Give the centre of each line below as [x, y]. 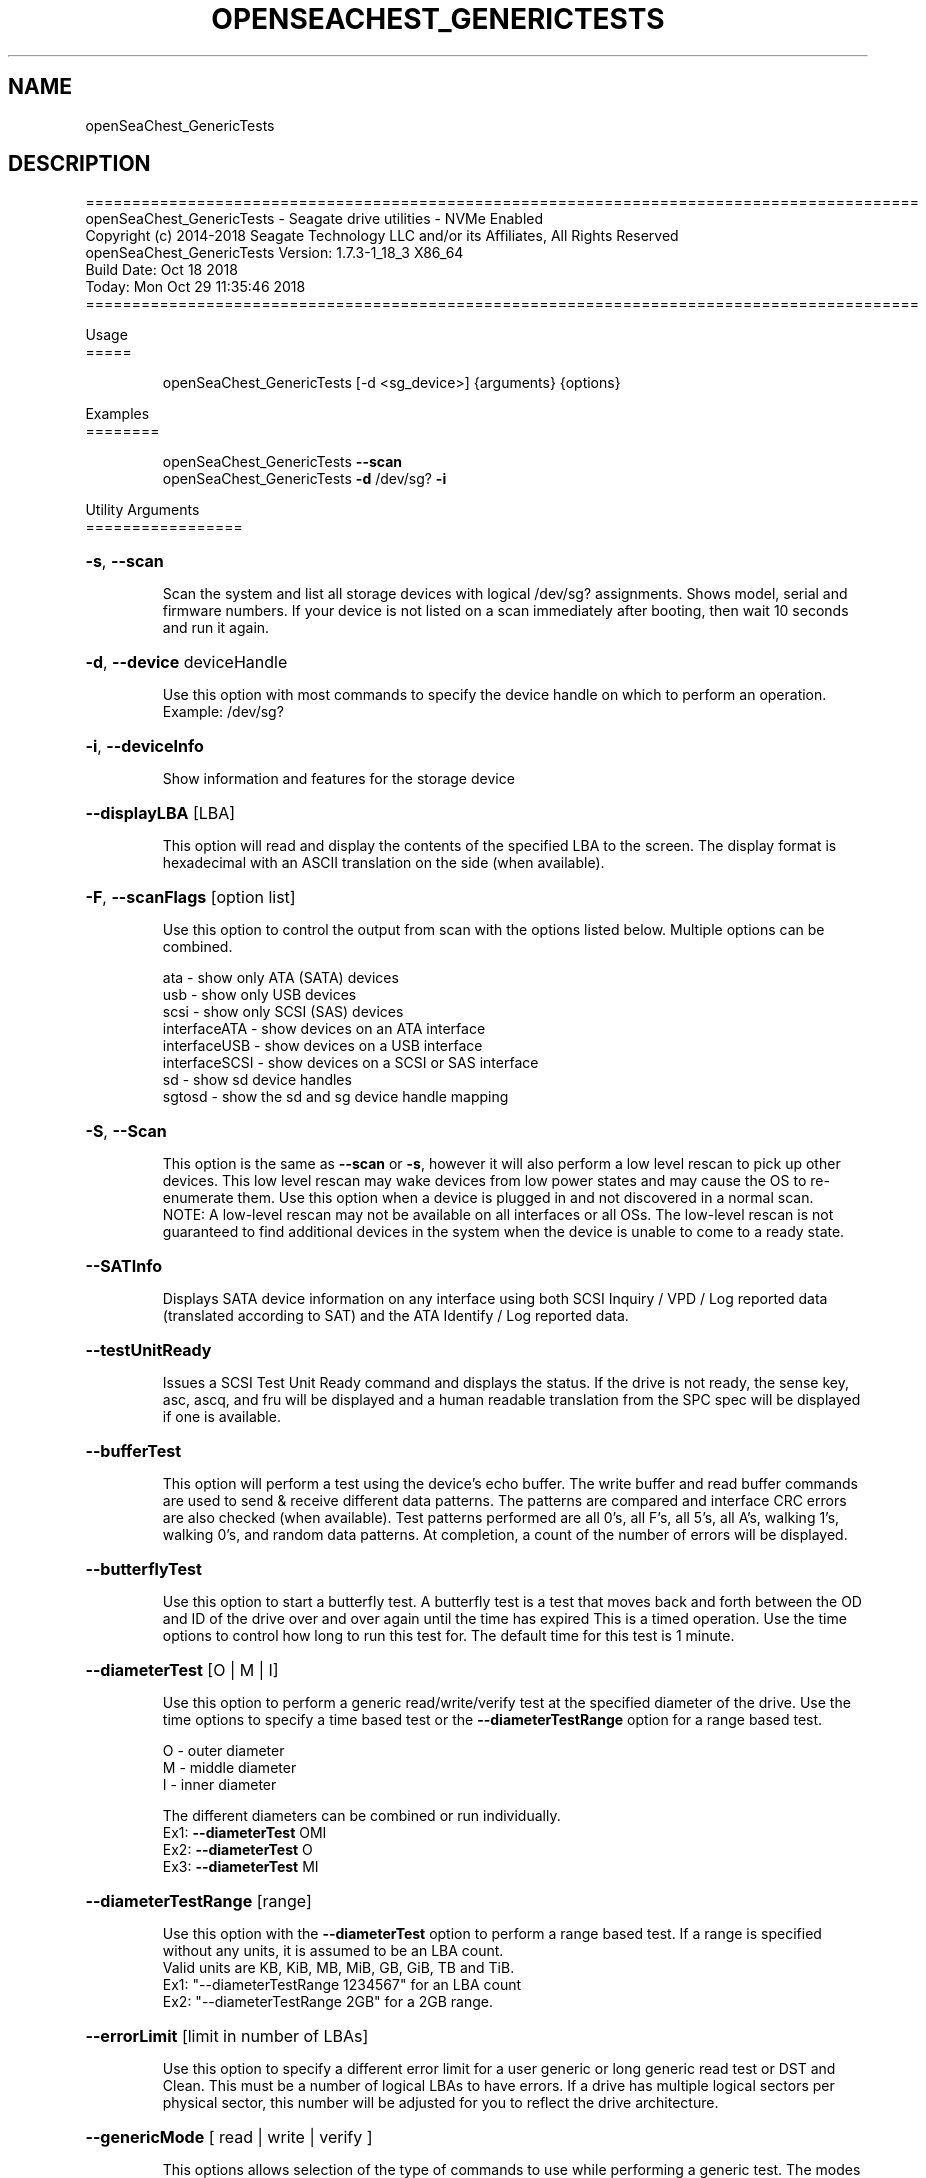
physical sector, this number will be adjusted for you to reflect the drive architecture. [440, 2103]
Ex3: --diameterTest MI [240, 1867]
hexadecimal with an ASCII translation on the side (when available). [383, 863]
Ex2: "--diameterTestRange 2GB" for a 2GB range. [327, 2002]
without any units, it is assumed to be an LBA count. [333, 1951]
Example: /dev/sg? [223, 712]
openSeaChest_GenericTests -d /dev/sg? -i [304, 479]
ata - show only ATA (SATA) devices [280, 978]
